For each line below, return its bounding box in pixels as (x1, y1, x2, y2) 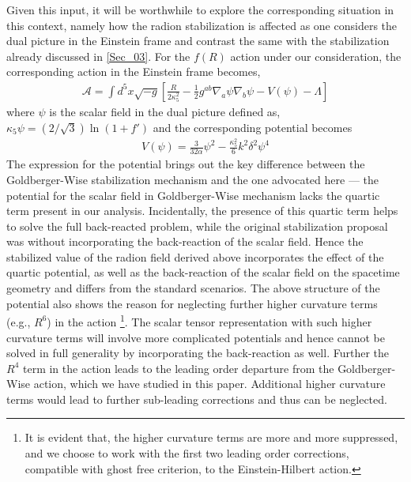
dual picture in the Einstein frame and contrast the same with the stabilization (6, 32, 390, 49)
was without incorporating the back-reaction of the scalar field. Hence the (6, 233, 364, 250)
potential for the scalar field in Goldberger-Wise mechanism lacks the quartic (6, 186, 380, 203)
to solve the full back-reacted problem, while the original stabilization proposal (6, 217, 388, 234)
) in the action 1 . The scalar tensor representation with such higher (47, 311, 372, 329)
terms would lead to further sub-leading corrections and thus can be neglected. (6, 390, 387, 407)
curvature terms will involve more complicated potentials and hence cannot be (6, 329, 386, 345)
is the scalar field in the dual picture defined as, (49, 104, 281, 119)
